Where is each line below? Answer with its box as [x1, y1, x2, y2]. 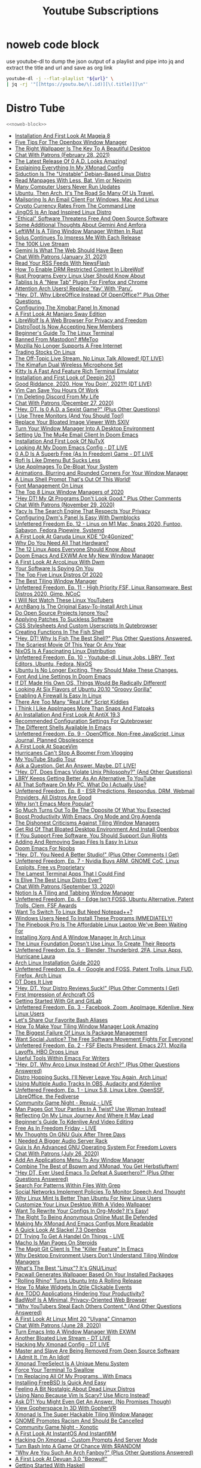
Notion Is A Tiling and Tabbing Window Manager [14, 889, 135, 896]
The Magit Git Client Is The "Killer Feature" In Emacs [14, 1245, 144, 1252]
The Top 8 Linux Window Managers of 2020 [14, 488, 124, 495]
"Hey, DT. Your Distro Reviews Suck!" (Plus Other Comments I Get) [14, 984, 179, 991]
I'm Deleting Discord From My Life [14, 393, 99, 400]
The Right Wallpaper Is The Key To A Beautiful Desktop [14, 145, 151, 152]
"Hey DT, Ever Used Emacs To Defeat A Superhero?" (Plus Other [14, 1169, 175, 1176]
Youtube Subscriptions [42, 4, 159, 18]
